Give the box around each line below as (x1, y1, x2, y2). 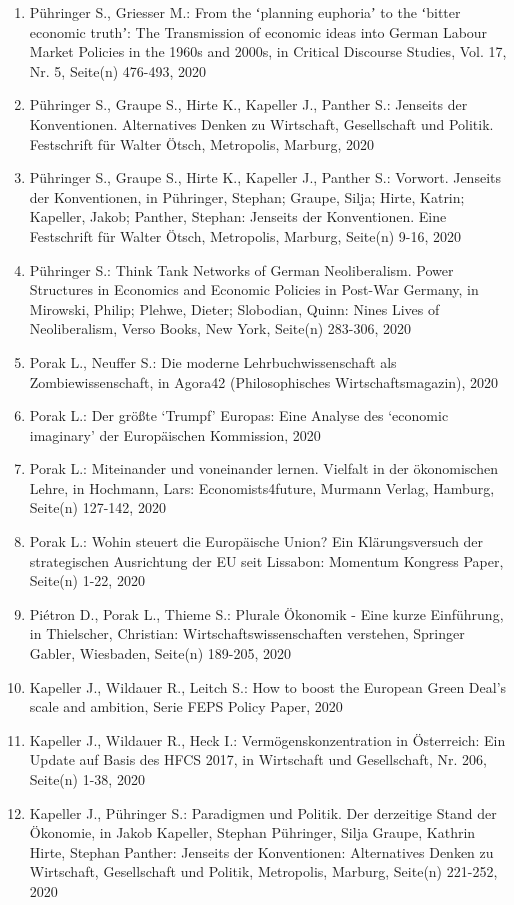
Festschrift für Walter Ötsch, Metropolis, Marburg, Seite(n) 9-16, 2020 (29, 225, 462, 246)
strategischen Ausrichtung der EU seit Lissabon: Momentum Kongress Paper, (29, 550, 504, 571)
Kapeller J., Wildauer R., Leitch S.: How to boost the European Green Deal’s (29, 676, 507, 697)
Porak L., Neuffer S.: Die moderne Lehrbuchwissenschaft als (29, 351, 397, 372)
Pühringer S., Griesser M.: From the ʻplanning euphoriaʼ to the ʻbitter (29, 2, 461, 22)
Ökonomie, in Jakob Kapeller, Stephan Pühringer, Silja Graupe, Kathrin (29, 822, 476, 843)
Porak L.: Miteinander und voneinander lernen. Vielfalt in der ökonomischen (29, 458, 498, 479)
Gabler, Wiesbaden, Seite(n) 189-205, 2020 (29, 643, 291, 664)
